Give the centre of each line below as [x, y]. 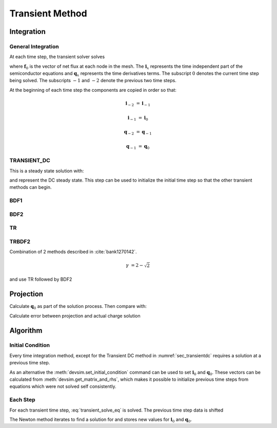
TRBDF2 [20, 241]
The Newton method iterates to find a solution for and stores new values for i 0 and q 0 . [101, 420]
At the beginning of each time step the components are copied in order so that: [93, 90]
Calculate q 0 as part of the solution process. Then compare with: [78, 307]
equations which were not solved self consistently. [63, 386]
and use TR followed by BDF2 [41, 279]
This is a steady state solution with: [47, 171]
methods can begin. [31, 187]
